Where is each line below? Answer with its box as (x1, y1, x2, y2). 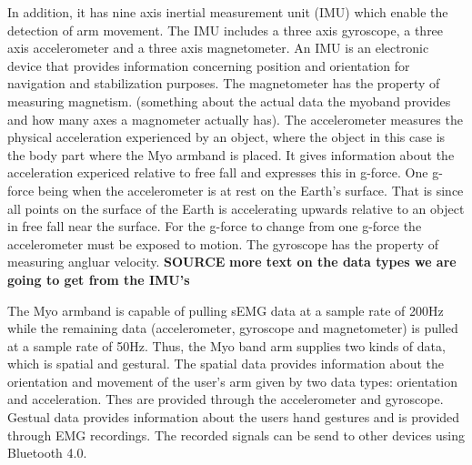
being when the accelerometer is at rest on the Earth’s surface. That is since (37, 180, 464, 199)
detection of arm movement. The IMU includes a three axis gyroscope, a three (7, 20, 444, 39)
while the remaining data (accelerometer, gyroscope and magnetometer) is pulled (7, 318, 458, 338)
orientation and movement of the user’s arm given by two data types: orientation (7, 371, 458, 390)
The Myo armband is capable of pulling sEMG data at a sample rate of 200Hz (7, 300, 444, 319)
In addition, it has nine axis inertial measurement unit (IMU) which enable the (7, 3, 448, 21)
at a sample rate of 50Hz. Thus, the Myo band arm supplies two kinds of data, (7, 336, 446, 355)
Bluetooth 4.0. (7, 443, 87, 462)
